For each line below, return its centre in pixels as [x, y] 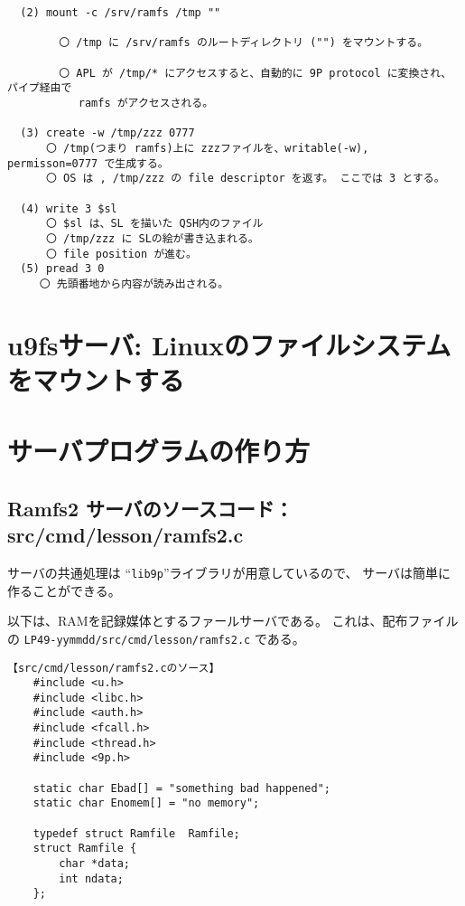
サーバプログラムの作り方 [158, 451]
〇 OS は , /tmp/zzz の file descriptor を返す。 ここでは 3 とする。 [245, 179]
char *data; [95, 864]
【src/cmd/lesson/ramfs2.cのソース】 [114, 668]
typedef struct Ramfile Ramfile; [136, 833]
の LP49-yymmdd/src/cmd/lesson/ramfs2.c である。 [156, 638]
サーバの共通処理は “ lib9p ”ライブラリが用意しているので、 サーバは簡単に [229, 572]
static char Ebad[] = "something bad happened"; [181, 788]
